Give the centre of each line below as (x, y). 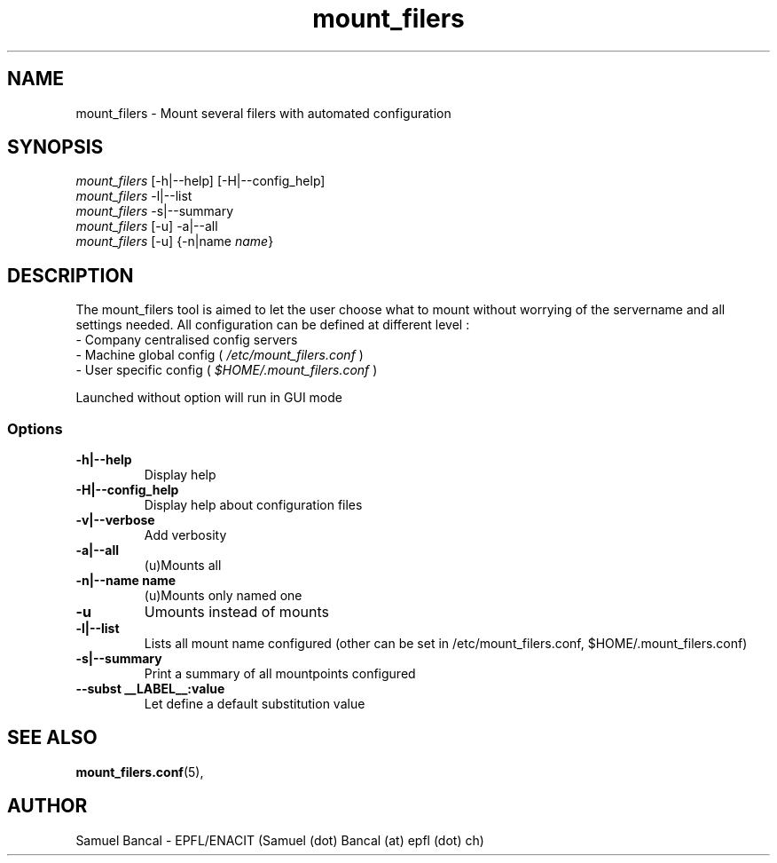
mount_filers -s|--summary (155, 211)
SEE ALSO (52, 738)
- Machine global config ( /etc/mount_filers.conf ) (220, 355)
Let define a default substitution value (255, 704)
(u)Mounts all (183, 566)
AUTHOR (47, 806)
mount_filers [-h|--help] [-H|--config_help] (200, 181)
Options (35, 428)
